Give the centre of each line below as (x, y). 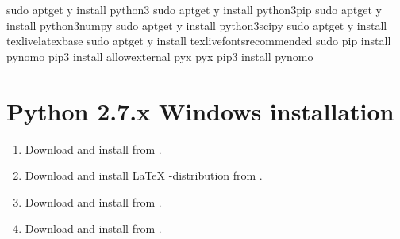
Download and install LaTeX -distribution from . (144, 175)
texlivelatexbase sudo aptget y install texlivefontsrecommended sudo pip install (199, 41)
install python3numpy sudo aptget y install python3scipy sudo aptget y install (197, 25)
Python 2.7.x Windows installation (200, 110)
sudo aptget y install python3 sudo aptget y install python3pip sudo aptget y (194, 9)
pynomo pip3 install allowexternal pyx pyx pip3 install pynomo (160, 56)
